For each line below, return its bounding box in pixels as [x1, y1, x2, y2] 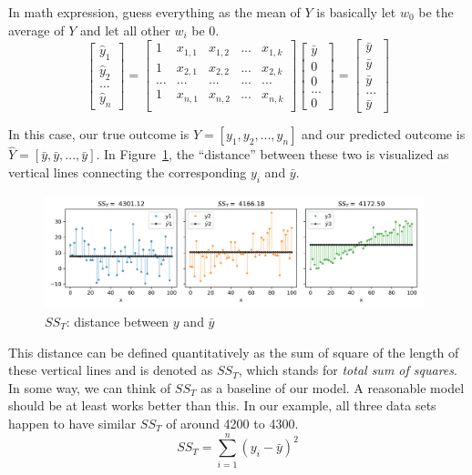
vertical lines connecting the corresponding [8, 163, 247, 182]
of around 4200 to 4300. [166, 413, 299, 432]
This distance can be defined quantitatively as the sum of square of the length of [8, 342, 459, 361]
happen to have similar [8, 413, 137, 432]
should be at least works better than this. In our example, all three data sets [8, 396, 436, 415]
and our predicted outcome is [302, 125, 466, 144]
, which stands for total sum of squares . [238, 360, 457, 379]
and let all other [79, 20, 170, 39]
